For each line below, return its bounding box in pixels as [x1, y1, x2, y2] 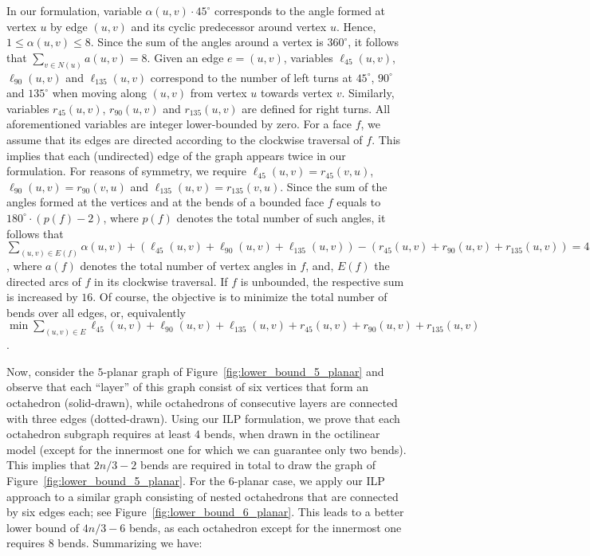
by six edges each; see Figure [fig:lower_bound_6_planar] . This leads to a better [6, 503, 404, 520]
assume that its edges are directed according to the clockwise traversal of [6, 131, 363, 148]
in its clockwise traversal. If [94, 272, 228, 289]
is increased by [6, 288, 78, 305]
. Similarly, [341, 84, 395, 101]
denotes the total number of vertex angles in [80, 257, 297, 274]
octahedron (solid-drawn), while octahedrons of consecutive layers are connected [6, 394, 398, 411]
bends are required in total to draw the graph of [140, 456, 376, 473]
